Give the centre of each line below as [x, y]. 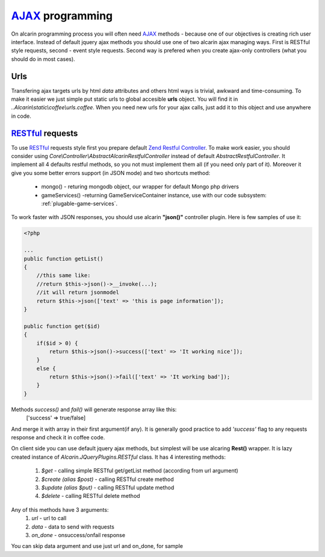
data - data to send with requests [73, 527]
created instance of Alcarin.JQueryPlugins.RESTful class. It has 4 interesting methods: [118, 457]
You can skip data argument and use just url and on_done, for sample [97, 546]
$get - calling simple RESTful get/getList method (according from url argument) [140, 471]
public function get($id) [62, 326]
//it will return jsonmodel [78, 292]
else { [46, 368]
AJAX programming [62, 16]
